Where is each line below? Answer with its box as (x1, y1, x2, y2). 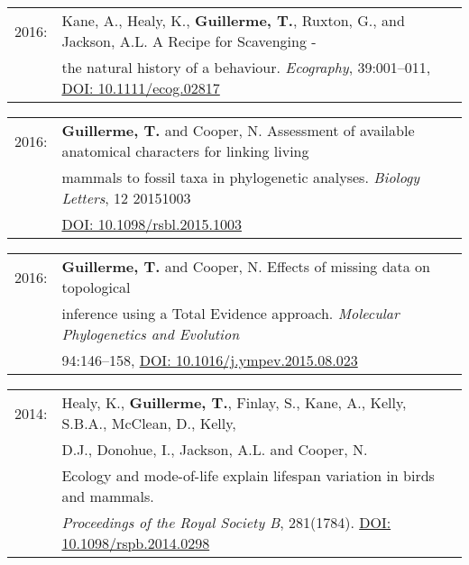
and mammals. (61, 486, 154, 506)
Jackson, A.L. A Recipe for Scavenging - (61, 31, 317, 51)
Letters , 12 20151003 (61, 187, 191, 208)
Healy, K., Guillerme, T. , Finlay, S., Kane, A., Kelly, (61, 392, 407, 413)
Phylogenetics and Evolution (61, 324, 240, 344)
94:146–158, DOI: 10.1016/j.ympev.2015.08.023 (61, 350, 358, 370)
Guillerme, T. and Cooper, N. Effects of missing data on (61, 256, 431, 277)
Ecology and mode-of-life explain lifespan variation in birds (61, 465, 435, 486)
